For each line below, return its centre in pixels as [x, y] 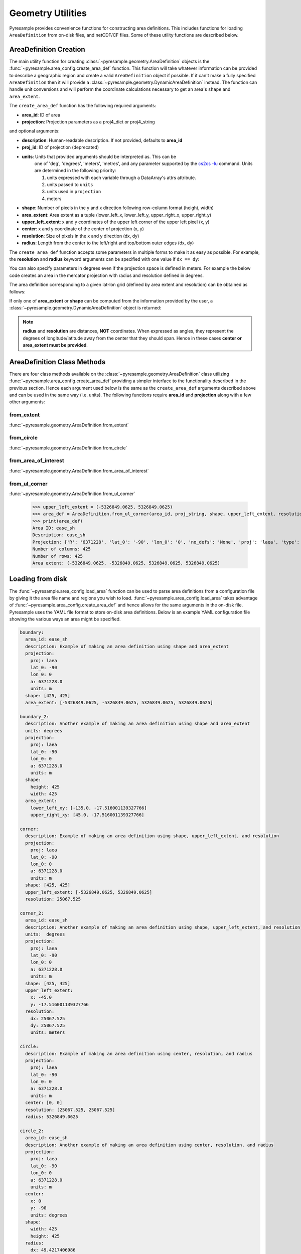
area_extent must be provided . [55, 345]
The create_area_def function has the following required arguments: [83, 106]
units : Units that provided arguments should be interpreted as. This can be [99, 156]
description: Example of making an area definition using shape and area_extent [127, 646]
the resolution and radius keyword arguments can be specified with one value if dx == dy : [104, 259]
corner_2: [32, 913]
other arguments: [27, 402]
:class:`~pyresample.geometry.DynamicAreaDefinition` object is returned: [85, 308]
